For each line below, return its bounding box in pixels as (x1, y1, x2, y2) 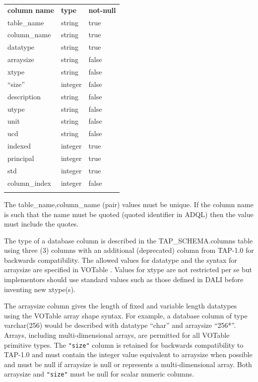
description (7, 91, 41, 101)
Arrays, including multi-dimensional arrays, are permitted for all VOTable (4, 330, 230, 340)
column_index (7, 177, 51, 188)
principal (7, 153, 34, 163)
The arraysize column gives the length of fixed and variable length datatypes (4, 301, 237, 311)
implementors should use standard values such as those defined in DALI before (4, 274, 244, 285)
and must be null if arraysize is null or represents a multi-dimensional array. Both (4, 359, 252, 369)
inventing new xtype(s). (4, 284, 75, 294)
